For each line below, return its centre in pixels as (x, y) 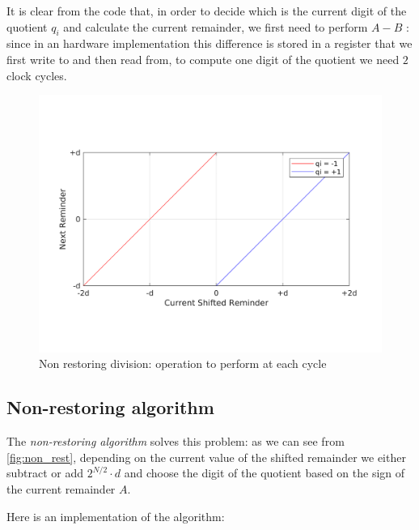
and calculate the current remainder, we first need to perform (216, 26)
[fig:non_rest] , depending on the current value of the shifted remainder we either (206, 457)
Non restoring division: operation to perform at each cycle (183, 363)
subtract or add (45, 473)
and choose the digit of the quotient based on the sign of (265, 473)
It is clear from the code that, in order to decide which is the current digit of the (207, 11)
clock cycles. (37, 75)
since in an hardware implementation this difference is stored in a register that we (209, 43)
